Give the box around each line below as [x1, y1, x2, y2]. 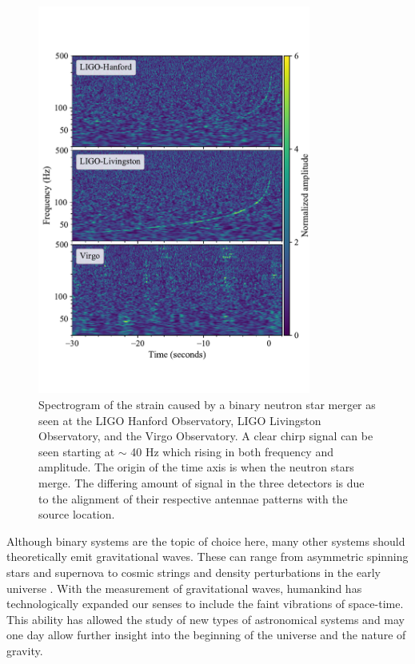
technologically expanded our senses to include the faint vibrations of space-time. [6, 595, 404, 612]
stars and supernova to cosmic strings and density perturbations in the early [6, 563, 381, 580]
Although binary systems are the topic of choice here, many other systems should [6, 532, 405, 549]
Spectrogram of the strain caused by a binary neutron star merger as [38, 396, 376, 412]
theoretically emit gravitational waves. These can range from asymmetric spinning [6, 548, 409, 565]
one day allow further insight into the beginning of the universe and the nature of [6, 626, 406, 643]
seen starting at [38, 443, 115, 459]
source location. [38, 506, 115, 523]
